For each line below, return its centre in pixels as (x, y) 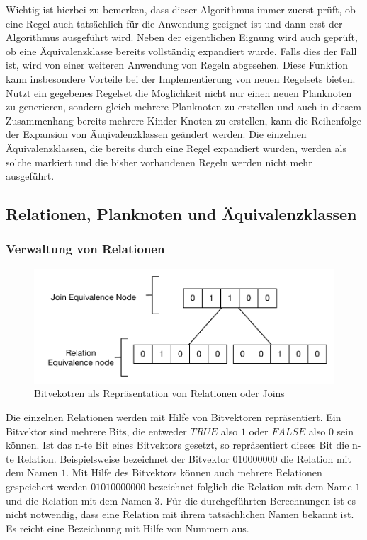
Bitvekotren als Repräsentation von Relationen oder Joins (159, 393)
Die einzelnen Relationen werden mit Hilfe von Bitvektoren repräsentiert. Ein (174, 417)
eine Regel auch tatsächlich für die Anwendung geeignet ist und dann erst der (174, 23)
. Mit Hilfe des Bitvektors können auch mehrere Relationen (194, 472)
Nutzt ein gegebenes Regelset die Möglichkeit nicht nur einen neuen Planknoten (179, 92)
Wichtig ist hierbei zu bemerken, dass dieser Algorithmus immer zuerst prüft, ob (181, 9)
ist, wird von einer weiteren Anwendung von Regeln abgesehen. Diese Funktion (177, 65)
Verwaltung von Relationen (85, 249)
